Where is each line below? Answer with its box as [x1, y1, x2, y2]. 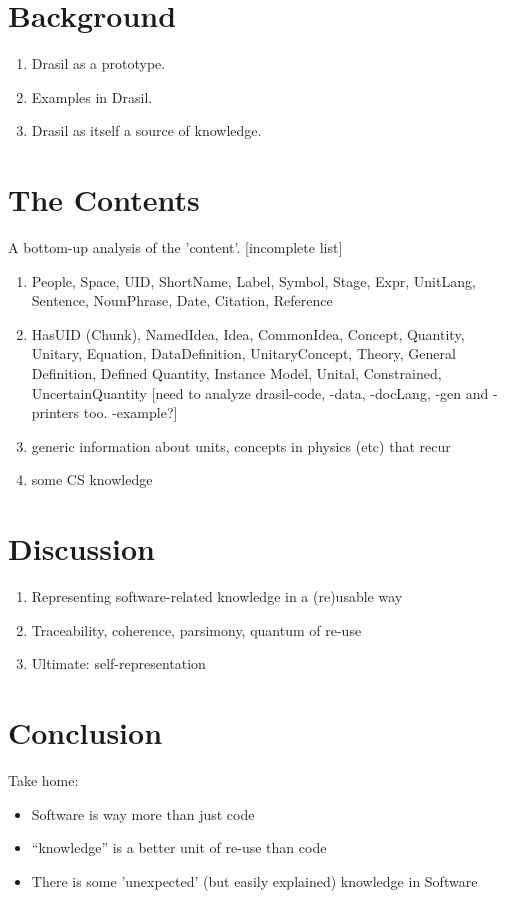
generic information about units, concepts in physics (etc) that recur [31, 435, 451, 456]
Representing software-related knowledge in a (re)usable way [31, 586, 403, 607]
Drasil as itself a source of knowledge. [31, 120, 262, 141]
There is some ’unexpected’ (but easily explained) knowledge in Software [31, 870, 478, 891]
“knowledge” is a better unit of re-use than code [31, 837, 327, 858]
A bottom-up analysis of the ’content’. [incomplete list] [8, 237, 343, 258]
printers [31, 402, 80, 423]
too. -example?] [83, 402, 178, 423]
